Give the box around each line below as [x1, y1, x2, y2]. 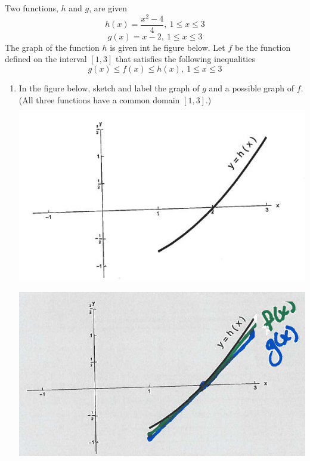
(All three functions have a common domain [18, 93, 180, 106]
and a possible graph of [209, 81, 294, 94]
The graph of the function [5, 41, 100, 53]
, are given [89, 2, 128, 14]
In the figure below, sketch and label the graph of [18, 81, 200, 94]
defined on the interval [5, 53, 87, 65]
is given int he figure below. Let [110, 41, 225, 53]
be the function [234, 41, 291, 53]
